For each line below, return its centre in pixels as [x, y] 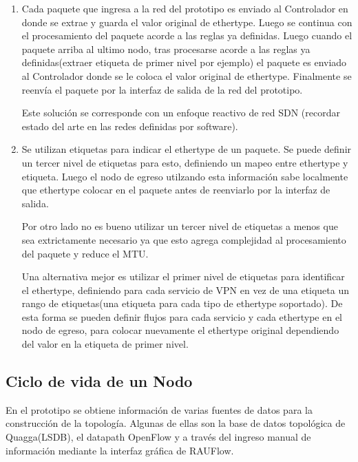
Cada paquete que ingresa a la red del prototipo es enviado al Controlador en [185, 8]
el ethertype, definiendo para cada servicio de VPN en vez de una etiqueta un [186, 290]
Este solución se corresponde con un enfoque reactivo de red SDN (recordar [181, 113]
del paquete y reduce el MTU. [85, 253]
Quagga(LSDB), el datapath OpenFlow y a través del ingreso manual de [158, 437]
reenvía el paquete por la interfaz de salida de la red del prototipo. [162, 89]
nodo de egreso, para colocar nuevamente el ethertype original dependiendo [180, 330]
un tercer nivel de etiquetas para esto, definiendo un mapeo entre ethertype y [185, 162]
